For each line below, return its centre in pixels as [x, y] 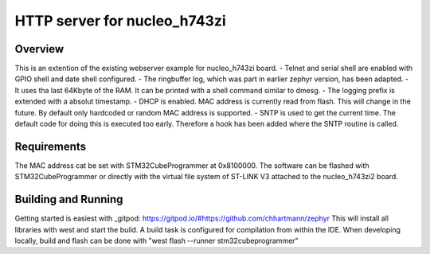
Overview [39, 49]
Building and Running [69, 199]
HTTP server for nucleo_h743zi [120, 21]
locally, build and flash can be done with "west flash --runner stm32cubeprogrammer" [156, 240]
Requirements [51, 146]
